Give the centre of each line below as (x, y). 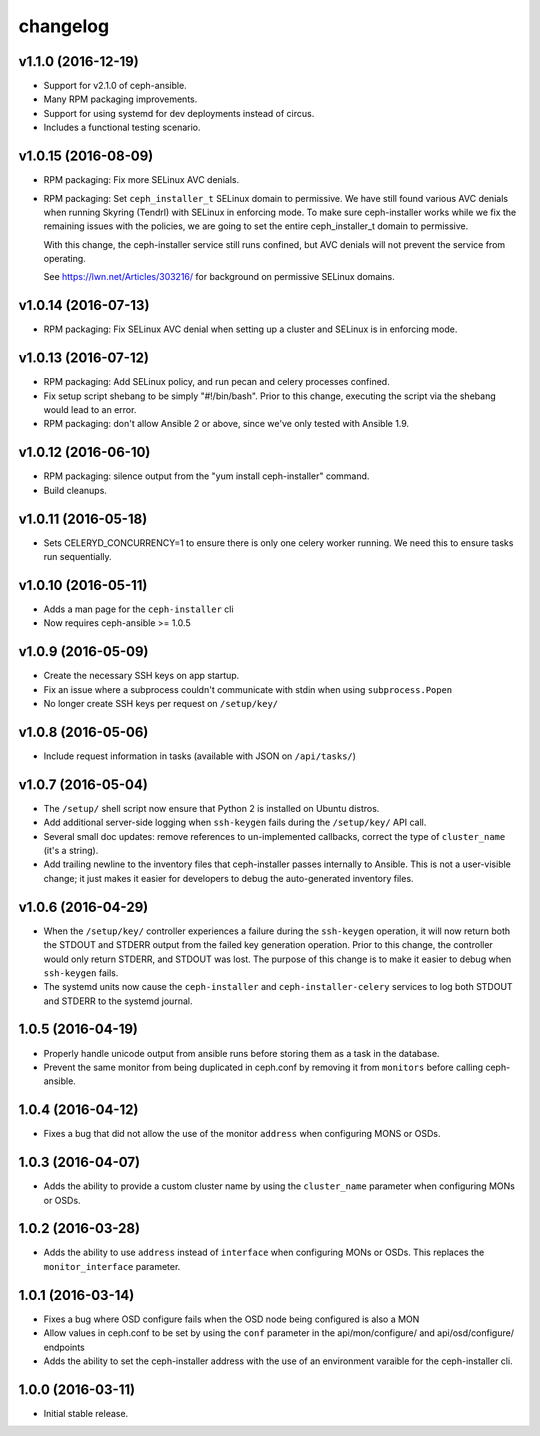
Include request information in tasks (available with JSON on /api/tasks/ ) (200, 756)
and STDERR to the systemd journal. (118, 1001)
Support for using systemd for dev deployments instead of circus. (179, 113)
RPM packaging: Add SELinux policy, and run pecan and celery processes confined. (216, 382)
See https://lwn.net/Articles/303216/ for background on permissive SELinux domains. (219, 277)
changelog (64, 26)
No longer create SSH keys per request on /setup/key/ (161, 704)
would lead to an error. (90, 410)
